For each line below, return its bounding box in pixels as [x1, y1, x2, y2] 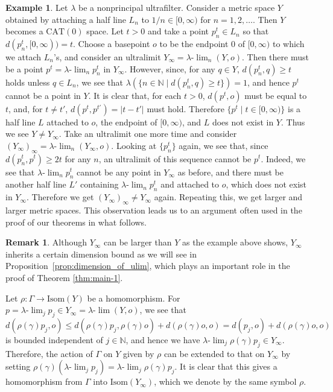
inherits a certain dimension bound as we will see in [5, 247, 197, 260]
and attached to [160, 178, 220, 191]
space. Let [86, 25, 124, 37]
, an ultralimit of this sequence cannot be [98, 152, 252, 165]
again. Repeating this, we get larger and [154, 191, 303, 203]
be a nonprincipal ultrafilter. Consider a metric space [78, 1, 275, 13]
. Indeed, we [261, 152, 306, 165]
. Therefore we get [27, 191, 94, 203]
